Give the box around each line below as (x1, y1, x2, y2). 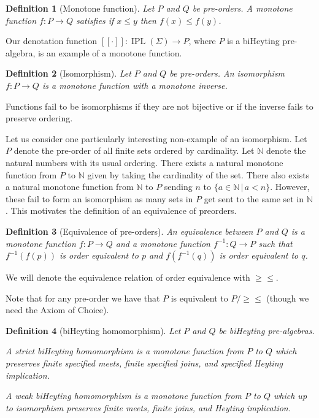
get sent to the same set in (204, 192, 304, 205)
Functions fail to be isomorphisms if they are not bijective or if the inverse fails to (6, 99, 313, 112)
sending (164, 180, 193, 193)
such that (258, 237, 293, 249)
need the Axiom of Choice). (6, 303, 109, 316)
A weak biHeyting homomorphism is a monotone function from (6, 389, 242, 402)
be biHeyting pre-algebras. (218, 324, 315, 336)
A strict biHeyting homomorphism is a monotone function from (6, 344, 244, 357)
